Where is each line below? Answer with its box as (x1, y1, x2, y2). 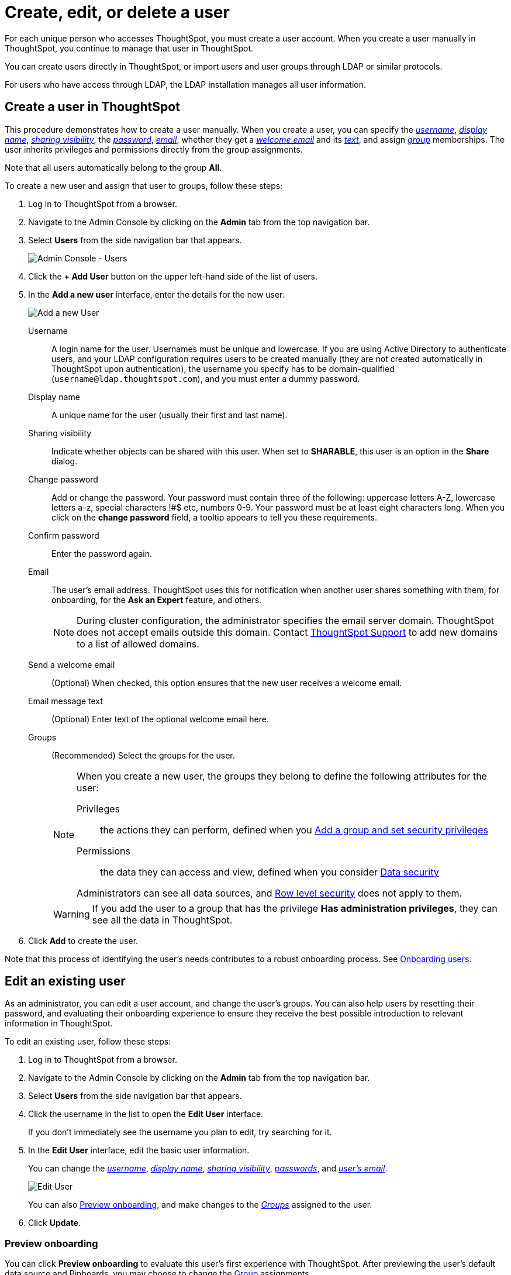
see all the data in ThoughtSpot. (92, 914, 233, 926)
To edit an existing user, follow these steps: (5, 1036, 171, 1047)
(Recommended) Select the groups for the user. (51, 750, 235, 760)
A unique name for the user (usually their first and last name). (51, 409, 288, 420)
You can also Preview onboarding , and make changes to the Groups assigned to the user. (28, 1200, 372, 1210)
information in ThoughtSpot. (5, 1018, 113, 1029)
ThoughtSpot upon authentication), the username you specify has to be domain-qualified (51, 363, 395, 374)
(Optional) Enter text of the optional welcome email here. (51, 714, 269, 724)
